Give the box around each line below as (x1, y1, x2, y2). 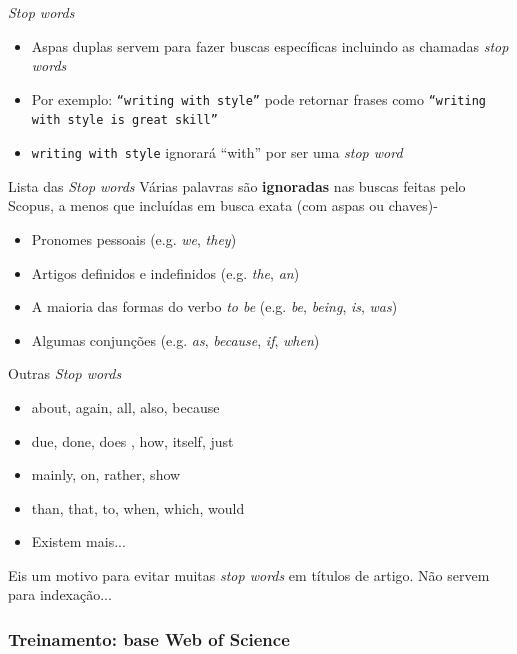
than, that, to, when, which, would (31, 497, 245, 518)
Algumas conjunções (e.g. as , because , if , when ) (31, 329, 320, 350)
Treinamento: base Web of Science (8, 626, 290, 651)
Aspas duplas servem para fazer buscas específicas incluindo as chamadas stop (31, 35, 509, 56)
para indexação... (8, 584, 112, 605)
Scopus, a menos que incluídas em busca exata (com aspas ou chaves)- (8, 195, 438, 216)
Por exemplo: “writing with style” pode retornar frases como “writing (31, 88, 486, 109)
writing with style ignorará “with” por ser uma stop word (31, 142, 403, 163)
